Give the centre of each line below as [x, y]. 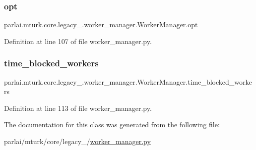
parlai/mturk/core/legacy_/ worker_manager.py [77, 141]
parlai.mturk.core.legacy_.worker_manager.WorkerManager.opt [101, 25]
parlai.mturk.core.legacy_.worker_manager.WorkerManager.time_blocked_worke [128, 81]
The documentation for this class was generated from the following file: [112, 125]
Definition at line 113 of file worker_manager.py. [78, 108]
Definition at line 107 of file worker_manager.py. [78, 41]
